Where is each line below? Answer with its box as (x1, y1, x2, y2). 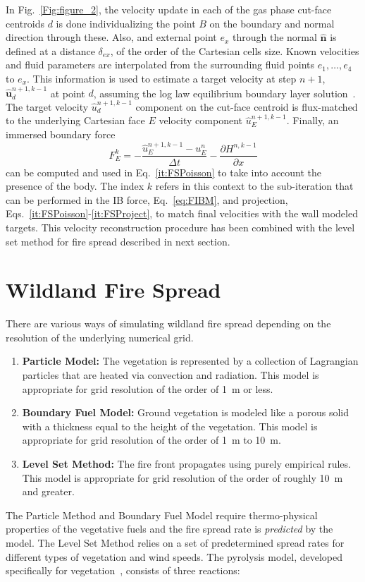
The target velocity (6, 99, 89, 114)
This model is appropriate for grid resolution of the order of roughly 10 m (22, 470, 343, 485)
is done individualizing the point (56, 16, 196, 30)
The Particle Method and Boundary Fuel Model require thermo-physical (6, 507, 318, 522)
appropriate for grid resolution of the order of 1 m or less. (22, 381, 273, 396)
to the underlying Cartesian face (6, 113, 145, 128)
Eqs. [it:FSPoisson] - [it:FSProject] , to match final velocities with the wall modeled (6, 206, 358, 221)
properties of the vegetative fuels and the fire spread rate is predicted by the (6, 521, 333, 536)
